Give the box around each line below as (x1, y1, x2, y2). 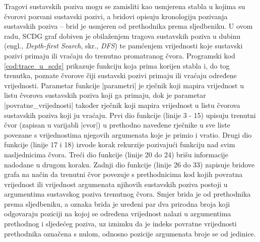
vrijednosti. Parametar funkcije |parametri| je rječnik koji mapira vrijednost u (4, 80, 244, 90)
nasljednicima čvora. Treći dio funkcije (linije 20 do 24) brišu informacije (4, 149, 228, 159)
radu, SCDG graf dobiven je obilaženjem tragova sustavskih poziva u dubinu (4, 30, 240, 41)
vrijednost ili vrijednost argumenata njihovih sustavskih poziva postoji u (4, 178, 228, 189)
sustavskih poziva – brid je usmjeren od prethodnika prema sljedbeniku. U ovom (4, 21, 253, 31)
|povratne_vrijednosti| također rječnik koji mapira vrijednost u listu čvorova (4, 99, 240, 110)
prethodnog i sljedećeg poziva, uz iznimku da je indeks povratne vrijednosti (4, 218, 237, 229)
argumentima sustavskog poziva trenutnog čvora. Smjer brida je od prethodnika (4, 189, 251, 199)
